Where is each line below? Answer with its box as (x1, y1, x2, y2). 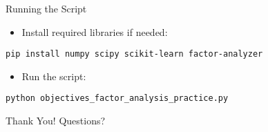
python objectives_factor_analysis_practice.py (6, 93, 229, 104)
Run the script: (21, 68, 86, 83)
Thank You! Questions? (6, 113, 106, 128)
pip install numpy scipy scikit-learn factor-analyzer (6, 49, 263, 59)
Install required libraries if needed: (21, 24, 168, 39)
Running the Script (6, 1, 87, 15)
